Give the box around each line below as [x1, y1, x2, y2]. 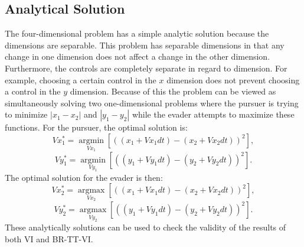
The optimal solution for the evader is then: [5, 171, 163, 183]
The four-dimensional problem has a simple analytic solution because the [5, 27, 269, 40]
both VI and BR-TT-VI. [5, 232, 93, 245]
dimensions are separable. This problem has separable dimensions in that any [5, 38, 285, 51]
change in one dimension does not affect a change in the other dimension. [5, 50, 270, 63]
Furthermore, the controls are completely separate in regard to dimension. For [5, 61, 287, 74]
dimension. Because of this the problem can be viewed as [70, 85, 276, 97]
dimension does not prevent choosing [166, 73, 300, 86]
